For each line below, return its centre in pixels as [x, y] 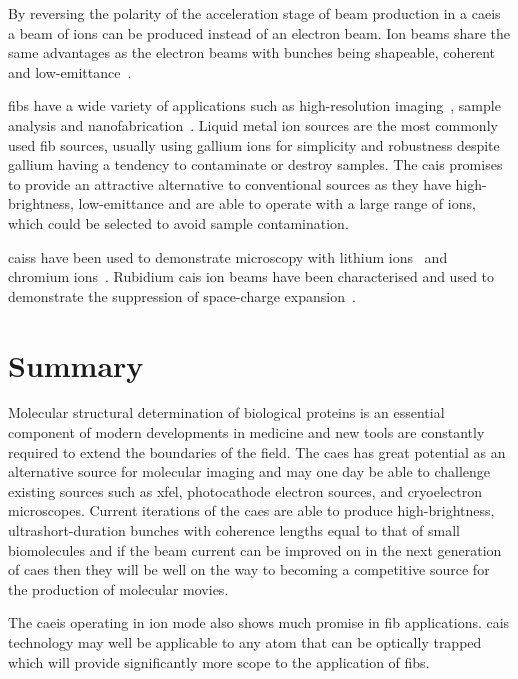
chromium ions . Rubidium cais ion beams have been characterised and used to [251, 276]
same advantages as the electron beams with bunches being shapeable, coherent [251, 52]
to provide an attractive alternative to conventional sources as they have [229, 183]
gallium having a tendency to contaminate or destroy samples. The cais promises [255, 164]
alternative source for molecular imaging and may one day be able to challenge [249, 471]
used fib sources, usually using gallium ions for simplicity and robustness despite [254, 144]
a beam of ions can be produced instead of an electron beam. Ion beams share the [259, 32]
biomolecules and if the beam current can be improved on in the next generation [255, 549]
